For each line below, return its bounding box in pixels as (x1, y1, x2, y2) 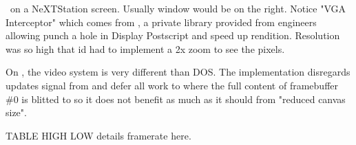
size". (6, 105, 27, 120)
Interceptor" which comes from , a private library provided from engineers (6, 14, 317, 29)
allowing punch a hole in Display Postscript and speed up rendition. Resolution (6, 28, 340, 43)
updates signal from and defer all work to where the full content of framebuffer (6, 78, 339, 92)
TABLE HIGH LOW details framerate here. (6, 128, 191, 142)
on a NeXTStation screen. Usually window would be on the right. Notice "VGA (10, 1, 346, 15)
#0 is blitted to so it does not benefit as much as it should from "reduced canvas (6, 91, 346, 106)
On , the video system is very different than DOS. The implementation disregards (6, 65, 350, 79)
